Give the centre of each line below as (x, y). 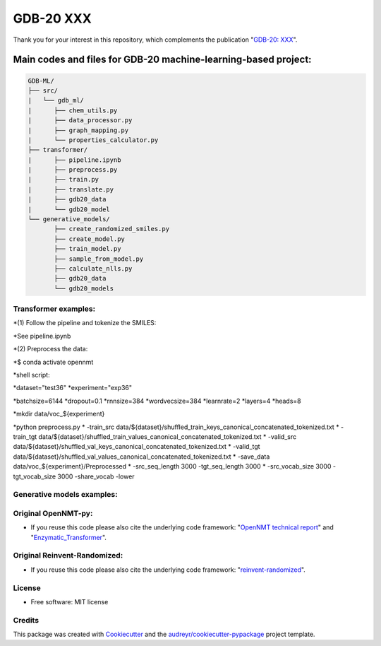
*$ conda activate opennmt (53, 362)
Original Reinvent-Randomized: (68, 556)
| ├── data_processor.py (80, 121)
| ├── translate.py (71, 189)
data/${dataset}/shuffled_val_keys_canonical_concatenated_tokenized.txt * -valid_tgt (137, 447)
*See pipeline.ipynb (42, 336)
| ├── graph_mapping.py (78, 130)
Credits (26, 620)
